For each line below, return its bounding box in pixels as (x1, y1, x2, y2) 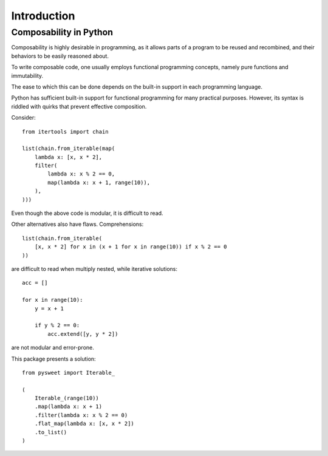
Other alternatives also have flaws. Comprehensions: (11, 220, 144, 228)
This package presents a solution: (11, 355, 97, 362)
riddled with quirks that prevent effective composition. (11, 103, 147, 110)
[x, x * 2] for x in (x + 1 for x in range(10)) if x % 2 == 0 (34, 243, 227, 250)
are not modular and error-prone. (11, 344, 94, 352)
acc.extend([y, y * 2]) (47, 330, 118, 337)
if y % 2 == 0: (34, 322, 80, 329)
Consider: (11, 114, 36, 121)
